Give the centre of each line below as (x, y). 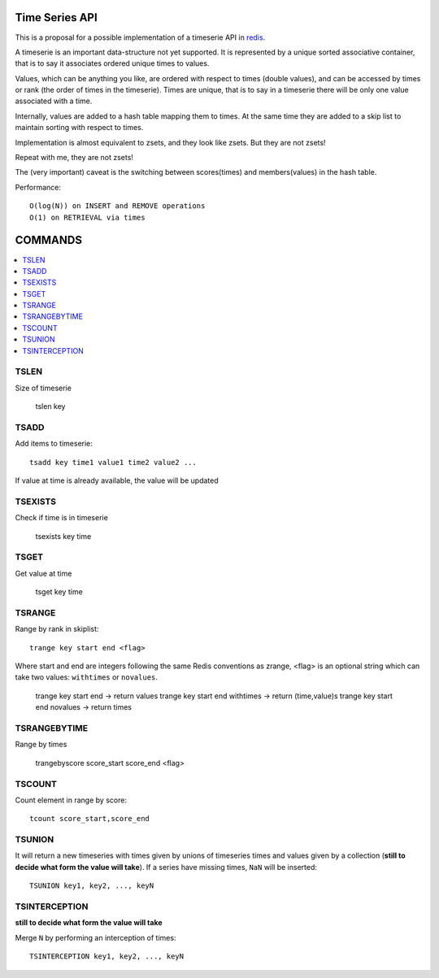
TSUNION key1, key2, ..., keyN (92, 886)
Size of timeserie (43, 388)
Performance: (38, 187)
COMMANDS (49, 240)
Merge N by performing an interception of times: (96, 937)
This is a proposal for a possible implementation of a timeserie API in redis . (140, 37)
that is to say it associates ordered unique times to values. (112, 63)
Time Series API (56, 17)
